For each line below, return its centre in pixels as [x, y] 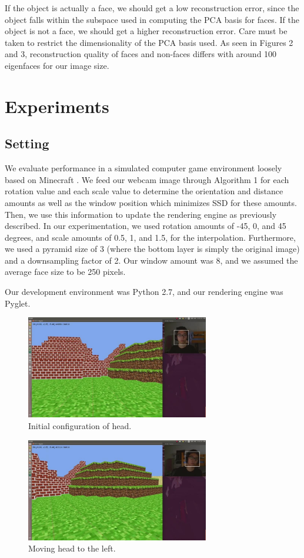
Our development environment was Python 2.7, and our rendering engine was [144, 292]
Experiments [57, 106]
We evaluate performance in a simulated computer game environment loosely [143, 168]
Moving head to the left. [72, 548]
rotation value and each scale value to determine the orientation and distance [144, 191]
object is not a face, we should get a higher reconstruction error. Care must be [146, 31]
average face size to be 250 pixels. [65, 272]
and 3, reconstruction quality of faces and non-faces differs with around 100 [141, 54]
